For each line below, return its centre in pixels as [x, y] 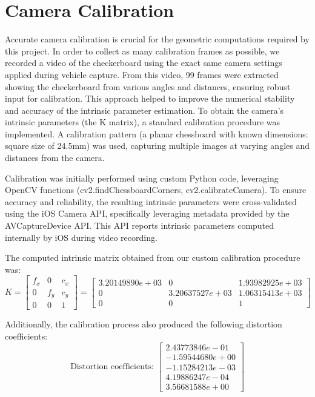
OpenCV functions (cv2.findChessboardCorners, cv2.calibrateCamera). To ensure [156, 190]
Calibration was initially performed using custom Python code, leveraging [142, 178]
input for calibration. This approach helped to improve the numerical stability [150, 98]
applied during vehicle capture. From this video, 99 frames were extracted [142, 74]
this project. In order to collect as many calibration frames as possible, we [142, 51]
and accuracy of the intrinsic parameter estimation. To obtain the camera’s [144, 110]
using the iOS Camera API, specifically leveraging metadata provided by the [147, 213]
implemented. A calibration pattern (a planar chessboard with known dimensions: [157, 133]
